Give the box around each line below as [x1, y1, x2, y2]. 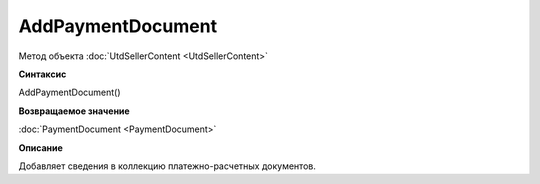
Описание [18, 141, 64, 154]
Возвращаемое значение [18, 105, 130, 117]
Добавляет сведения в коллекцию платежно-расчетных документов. [18, 160, 317, 172]
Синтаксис [18, 68, 67, 80]
